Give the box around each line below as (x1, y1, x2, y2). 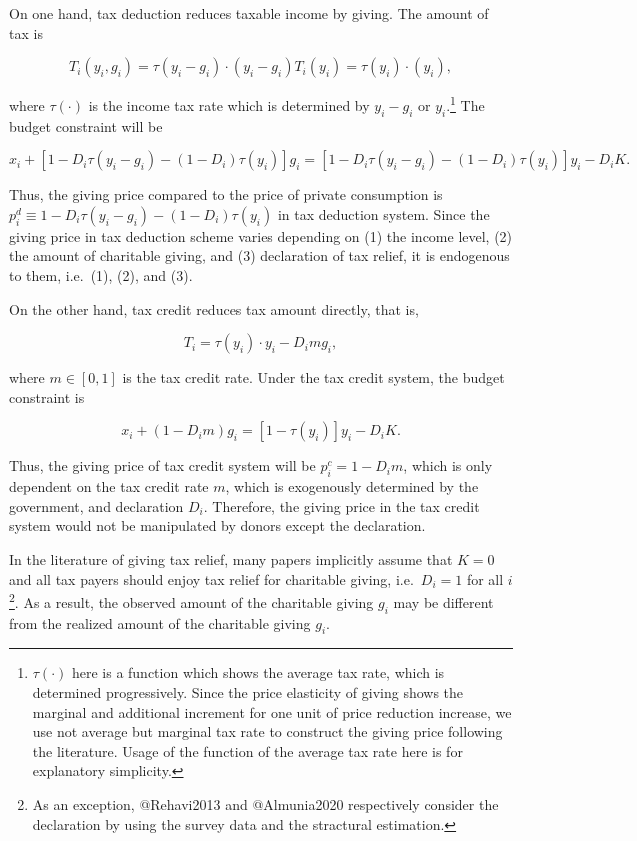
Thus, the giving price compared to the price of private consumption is (9, 184, 443, 205)
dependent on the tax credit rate (9, 476, 209, 497)
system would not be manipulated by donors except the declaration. (9, 515, 426, 536)
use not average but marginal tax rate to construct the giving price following (32, 721, 503, 742)
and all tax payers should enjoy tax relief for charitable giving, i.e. (9, 568, 414, 589)
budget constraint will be (9, 115, 163, 136)
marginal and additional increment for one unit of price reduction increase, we (32, 701, 512, 722)
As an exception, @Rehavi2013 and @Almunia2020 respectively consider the (32, 793, 499, 814)
